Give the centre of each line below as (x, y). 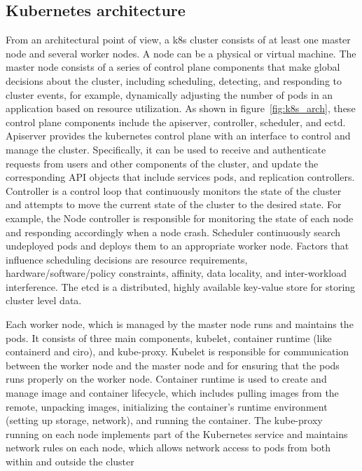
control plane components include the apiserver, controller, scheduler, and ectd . (176, 122)
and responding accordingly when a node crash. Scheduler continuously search (173, 232)
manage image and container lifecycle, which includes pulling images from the (172, 393)
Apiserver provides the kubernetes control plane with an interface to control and (178, 136)
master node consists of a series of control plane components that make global (173, 67)
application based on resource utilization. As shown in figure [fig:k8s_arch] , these (181, 108)
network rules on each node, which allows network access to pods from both (168, 448)
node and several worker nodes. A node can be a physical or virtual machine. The (181, 53)
